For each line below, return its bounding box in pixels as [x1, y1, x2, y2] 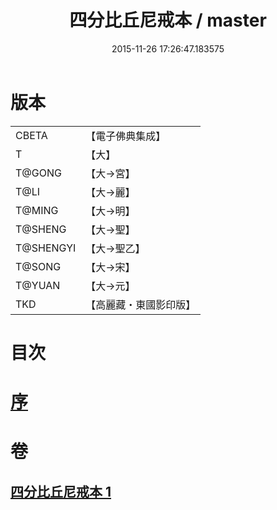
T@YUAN [15, 278, 61, 292]
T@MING [15, 203, 59, 217]
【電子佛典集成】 [85, 129, 167, 143]
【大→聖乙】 [85, 241, 146, 255]
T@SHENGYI [15, 241, 77, 255]
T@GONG [15, 166, 62, 180]
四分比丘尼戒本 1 [10, 483, 112, 500]
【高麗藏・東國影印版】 [85, 297, 197, 311]
